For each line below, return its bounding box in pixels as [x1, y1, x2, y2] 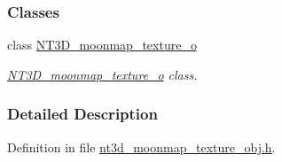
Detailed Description [7, 103, 158, 125]
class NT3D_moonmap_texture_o [7, 35, 197, 54]
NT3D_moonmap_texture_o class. [7, 65, 198, 83]
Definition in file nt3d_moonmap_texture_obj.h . [7, 137, 276, 156]
